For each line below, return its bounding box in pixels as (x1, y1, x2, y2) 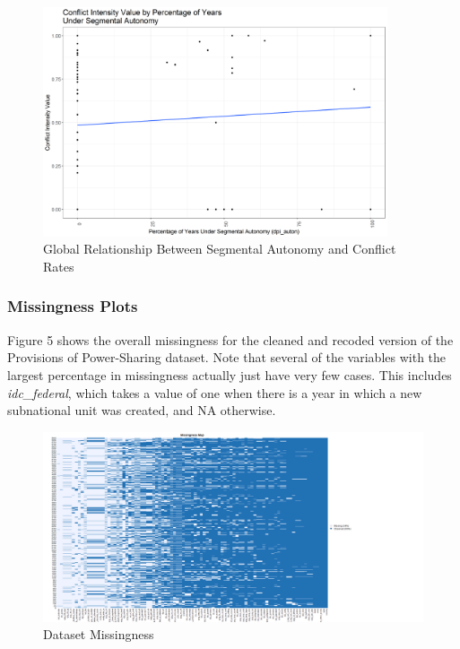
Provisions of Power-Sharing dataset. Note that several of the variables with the (7, 348, 447, 367)
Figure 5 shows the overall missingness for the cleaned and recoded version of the (7, 330, 454, 349)
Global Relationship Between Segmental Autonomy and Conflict (43, 239, 396, 258)
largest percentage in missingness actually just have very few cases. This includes (7, 365, 452, 384)
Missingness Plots (7, 295, 138, 317)
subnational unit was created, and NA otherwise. (7, 401, 276, 420)
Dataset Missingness (43, 625, 154, 644)
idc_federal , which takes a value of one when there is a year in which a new (7, 383, 422, 402)
